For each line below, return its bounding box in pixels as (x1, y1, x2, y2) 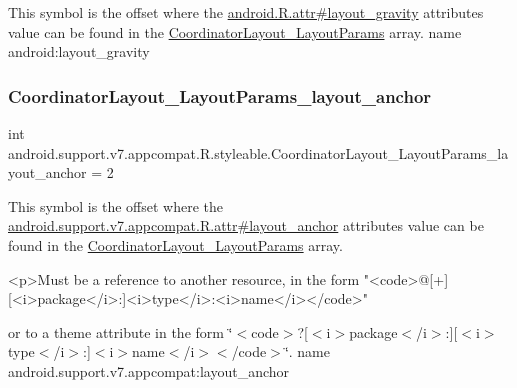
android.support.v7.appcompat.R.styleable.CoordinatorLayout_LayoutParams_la (8, 142, 509, 163)
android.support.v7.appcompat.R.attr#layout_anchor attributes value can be (8, 215, 484, 236)
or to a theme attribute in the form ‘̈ (8, 321, 233, 342)
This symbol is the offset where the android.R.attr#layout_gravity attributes (8, 2, 484, 22)
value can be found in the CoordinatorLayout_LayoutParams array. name (8, 21, 462, 42)
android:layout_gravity (8, 41, 150, 62)
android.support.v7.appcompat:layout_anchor (8, 360, 290, 381)
